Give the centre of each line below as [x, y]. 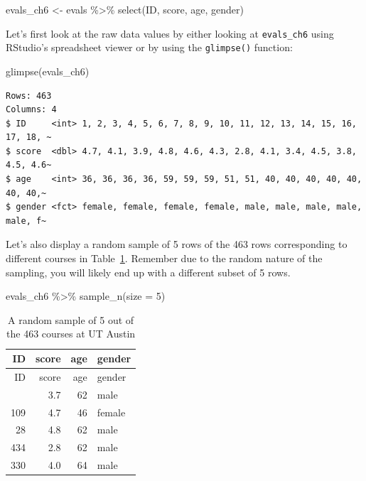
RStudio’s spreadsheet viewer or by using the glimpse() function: [149, 47]
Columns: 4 [31, 110]
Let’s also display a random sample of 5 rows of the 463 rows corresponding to [177, 244]
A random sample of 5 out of [71, 319]
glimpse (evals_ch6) [48, 71]
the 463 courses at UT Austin [71, 334]
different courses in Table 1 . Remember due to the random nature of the [164, 258]
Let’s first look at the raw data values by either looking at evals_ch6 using [170, 33]
